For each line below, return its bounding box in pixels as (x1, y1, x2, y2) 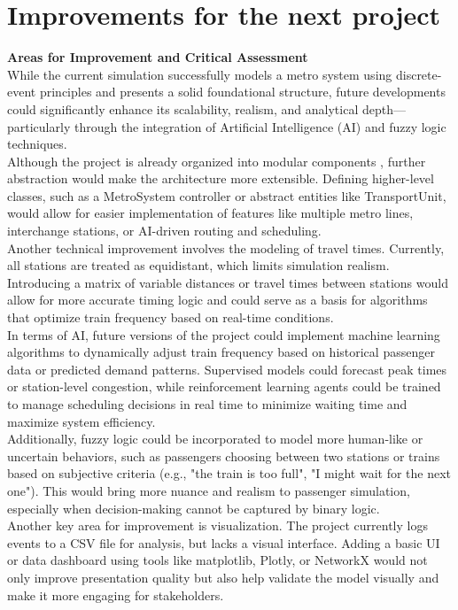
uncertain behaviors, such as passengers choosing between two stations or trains (7, 446, 440, 465)
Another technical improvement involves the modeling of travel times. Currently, (7, 238, 445, 257)
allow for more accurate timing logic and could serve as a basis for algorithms (7, 290, 428, 309)
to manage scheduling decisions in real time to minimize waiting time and (7, 395, 408, 413)
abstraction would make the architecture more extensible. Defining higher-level (7, 169, 434, 188)
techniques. (7, 135, 67, 153)
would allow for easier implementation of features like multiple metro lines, (7, 204, 414, 222)
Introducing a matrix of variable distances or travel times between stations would (7, 273, 448, 291)
